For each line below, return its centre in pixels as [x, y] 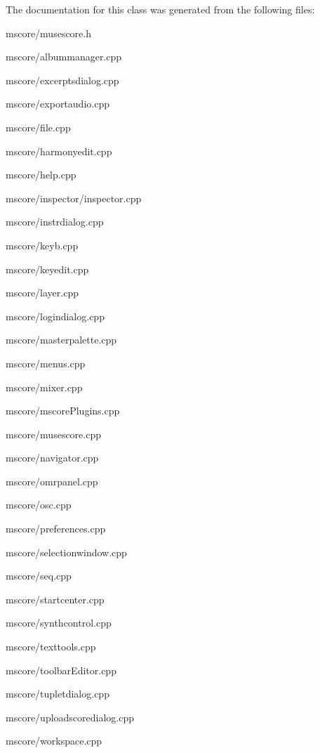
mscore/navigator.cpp [52, 458]
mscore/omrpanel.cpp [52, 481]
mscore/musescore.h [48, 33]
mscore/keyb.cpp [42, 245]
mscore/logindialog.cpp [55, 316]
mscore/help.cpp [41, 175]
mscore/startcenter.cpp [55, 599]
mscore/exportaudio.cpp [58, 104]
